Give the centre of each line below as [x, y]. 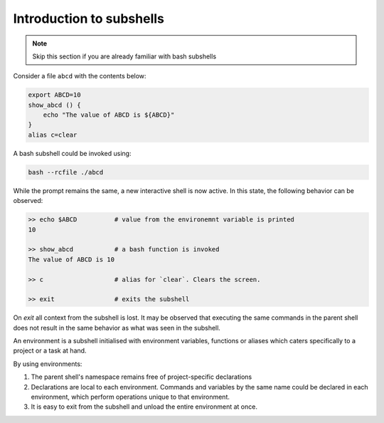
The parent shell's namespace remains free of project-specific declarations [142, 377]
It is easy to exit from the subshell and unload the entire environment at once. [144, 407]
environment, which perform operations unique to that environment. [130, 397]
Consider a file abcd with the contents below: [80, 76]
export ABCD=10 [54, 95]
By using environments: [48, 364]
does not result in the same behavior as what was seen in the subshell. [117, 328]
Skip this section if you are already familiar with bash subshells [124, 56]
